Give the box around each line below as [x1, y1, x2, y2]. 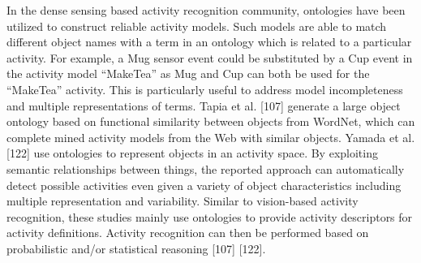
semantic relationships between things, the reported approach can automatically [6, 160, 405, 177]
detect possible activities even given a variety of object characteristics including [6, 176, 402, 193]
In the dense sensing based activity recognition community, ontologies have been [6, 2, 406, 18]
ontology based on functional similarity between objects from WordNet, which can [6, 113, 415, 130]
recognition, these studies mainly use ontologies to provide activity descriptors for [6, 208, 413, 225]
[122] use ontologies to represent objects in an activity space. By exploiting [6, 144, 378, 162]
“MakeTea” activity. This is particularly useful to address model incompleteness [6, 80, 403, 97]
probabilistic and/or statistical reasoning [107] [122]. [6, 239, 266, 257]
